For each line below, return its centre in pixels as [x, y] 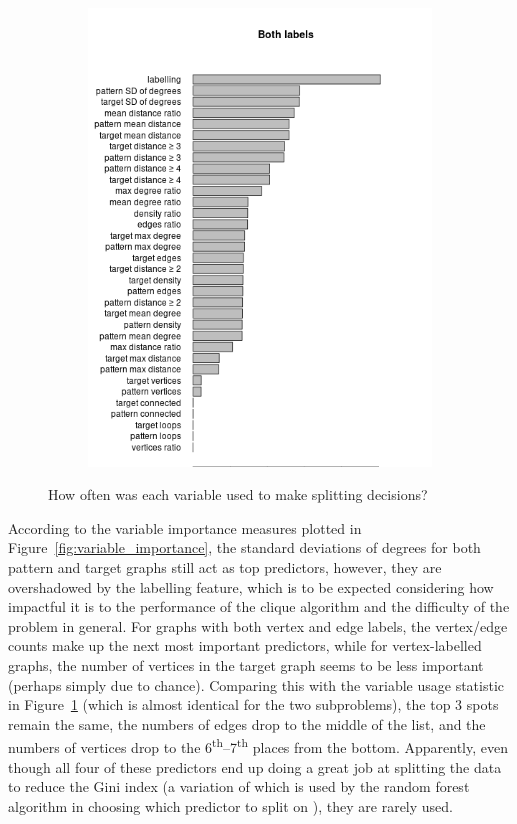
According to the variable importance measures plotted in [185, 527]
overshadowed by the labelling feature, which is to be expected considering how [251, 586]
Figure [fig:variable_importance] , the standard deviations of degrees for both [244, 547]
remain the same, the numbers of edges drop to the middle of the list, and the [247, 723]
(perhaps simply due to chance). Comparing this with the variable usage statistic [256, 684]
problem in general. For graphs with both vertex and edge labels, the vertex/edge [258, 625]
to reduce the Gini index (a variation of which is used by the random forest [239, 786]
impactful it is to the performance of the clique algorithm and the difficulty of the [259, 606]
